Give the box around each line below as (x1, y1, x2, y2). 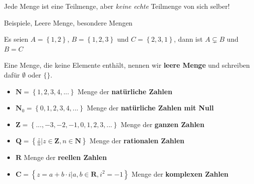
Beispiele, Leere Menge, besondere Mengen (4, 17, 133, 27)
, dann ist (174, 34, 203, 44)
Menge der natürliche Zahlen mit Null (87, 103, 214, 113)
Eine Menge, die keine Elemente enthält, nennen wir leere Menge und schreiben (4, 60, 250, 70)
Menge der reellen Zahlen (24, 152, 107, 162)
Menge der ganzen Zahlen (121, 119, 205, 129)
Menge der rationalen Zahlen (90, 135, 185, 146)
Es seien (4, 34, 29, 44)
